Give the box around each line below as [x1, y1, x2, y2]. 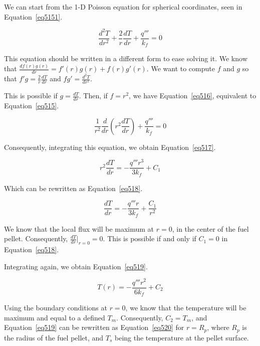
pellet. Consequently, [4, 233, 68, 244]
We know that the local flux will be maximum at [4, 223, 154, 234]
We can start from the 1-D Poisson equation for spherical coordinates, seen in [4, 2, 242, 12]
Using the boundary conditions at [4, 302, 107, 313]
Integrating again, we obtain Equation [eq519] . [4, 261, 148, 271]
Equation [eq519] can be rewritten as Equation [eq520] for [4, 322, 184, 332]
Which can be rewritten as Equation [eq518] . [4, 183, 143, 193]
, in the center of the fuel [172, 223, 249, 234]
